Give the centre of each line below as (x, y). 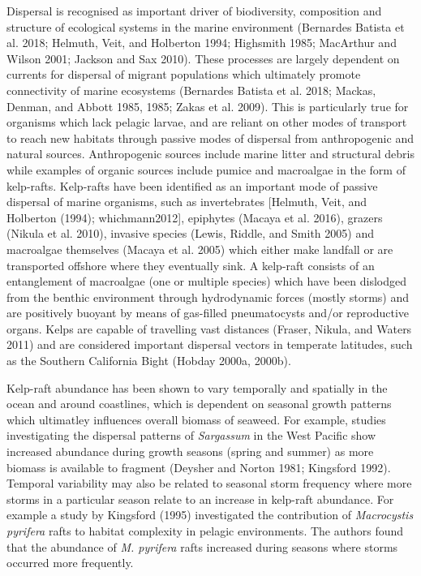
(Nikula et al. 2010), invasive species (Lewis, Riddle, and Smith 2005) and (190, 233)
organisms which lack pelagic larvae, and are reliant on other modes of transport (207, 122)
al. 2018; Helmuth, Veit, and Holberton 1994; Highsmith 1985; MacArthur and (202, 43)
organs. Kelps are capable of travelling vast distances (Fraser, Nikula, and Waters (209, 328)
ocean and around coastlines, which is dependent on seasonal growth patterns (199, 404)
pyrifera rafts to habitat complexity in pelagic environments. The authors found (205, 531)
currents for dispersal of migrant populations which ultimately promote (184, 74)
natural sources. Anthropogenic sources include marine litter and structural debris (210, 154)
